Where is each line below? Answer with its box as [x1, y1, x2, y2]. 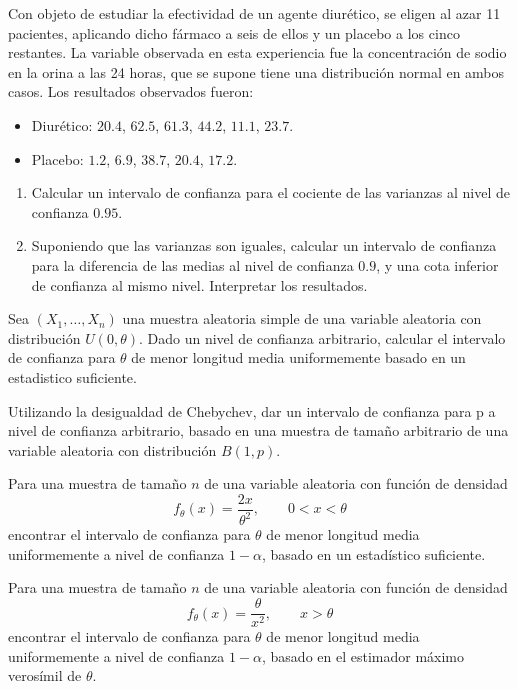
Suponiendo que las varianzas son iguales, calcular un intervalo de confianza [31, 235, 497, 256]
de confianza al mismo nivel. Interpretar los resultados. [31, 274, 368, 295]
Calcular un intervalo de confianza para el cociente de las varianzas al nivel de [31, 182, 511, 203]
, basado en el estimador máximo [262, 645, 465, 666]
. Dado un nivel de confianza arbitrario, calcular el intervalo [138, 327, 506, 348]
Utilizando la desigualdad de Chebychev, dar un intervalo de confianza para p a [8, 400, 496, 421]
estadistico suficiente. [8, 366, 137, 387]
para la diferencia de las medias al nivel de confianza [31, 254, 354, 275]
